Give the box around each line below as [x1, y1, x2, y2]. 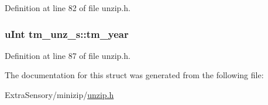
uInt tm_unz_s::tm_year [5, 26, 129, 41]
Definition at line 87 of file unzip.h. [5, 49, 130, 61]
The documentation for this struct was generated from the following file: [5, 69, 264, 81]
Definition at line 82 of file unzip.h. [5, 2, 130, 13]
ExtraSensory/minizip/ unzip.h [5, 89, 114, 100]
